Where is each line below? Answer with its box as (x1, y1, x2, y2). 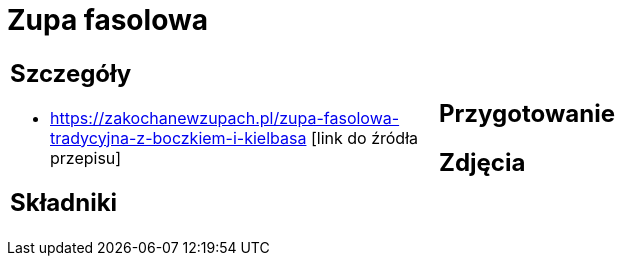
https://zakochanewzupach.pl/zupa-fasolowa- (50, 107, 400, 128)
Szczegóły (10, 58, 132, 88)
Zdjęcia (439, 147, 526, 177)
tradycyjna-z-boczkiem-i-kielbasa (50, 127, 307, 148)
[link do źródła (310, 127, 418, 148)
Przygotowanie (439, 98, 615, 128)
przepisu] (50, 147, 122, 168)
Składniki (10, 187, 118, 217)
